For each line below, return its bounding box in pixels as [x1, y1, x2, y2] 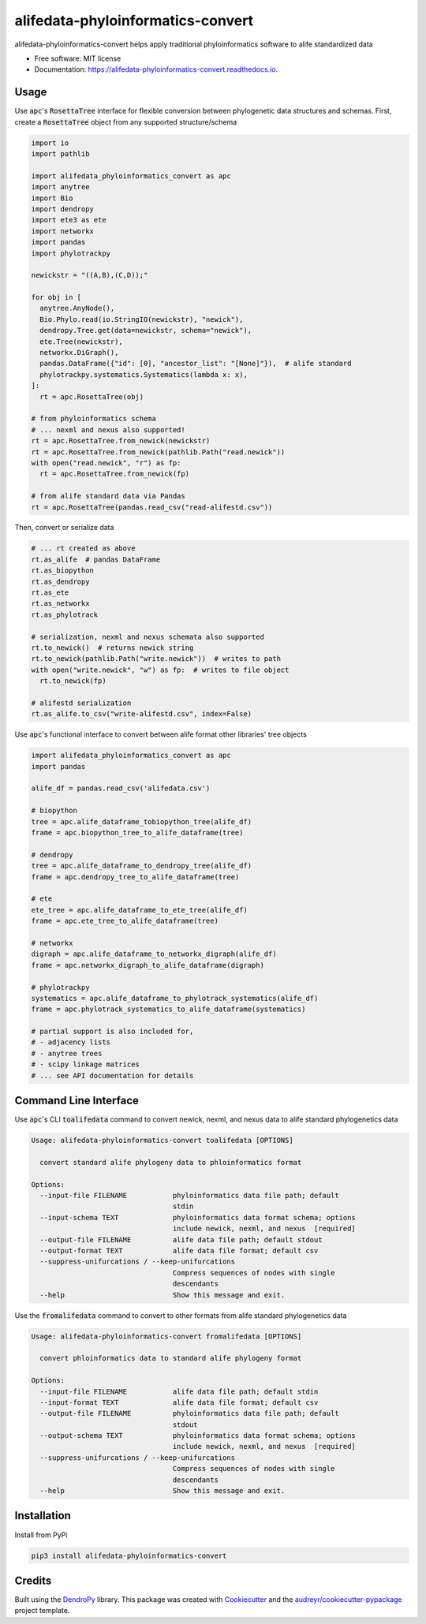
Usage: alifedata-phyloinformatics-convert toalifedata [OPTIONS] [31, 1136, 293, 1145]
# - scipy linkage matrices [31, 1060, 140, 1069]
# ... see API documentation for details [31, 1071, 194, 1080]
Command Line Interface [14, 1094, 140, 1107]
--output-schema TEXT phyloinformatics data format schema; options [39, 1432, 357, 1440]
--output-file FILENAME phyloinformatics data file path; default [39, 1409, 339, 1418]
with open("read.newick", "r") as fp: [31, 458, 181, 467]
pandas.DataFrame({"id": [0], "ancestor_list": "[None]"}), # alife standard [39, 359, 352, 368]
